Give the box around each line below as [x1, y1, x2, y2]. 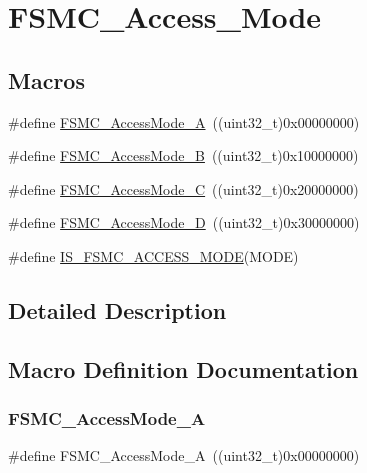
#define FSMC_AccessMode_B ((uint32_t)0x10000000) [8, 145, 359, 166]
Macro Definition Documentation [8, 353, 359, 384]
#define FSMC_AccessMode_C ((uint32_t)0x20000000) [8, 178, 359, 199]
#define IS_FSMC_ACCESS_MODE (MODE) [8, 245, 299, 266]
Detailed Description [8, 294, 227, 325]
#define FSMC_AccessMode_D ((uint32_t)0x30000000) [8, 212, 360, 233]
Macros [8, 64, 85, 95]
